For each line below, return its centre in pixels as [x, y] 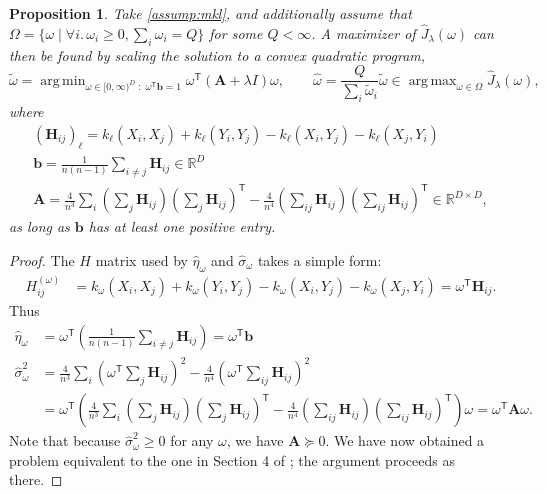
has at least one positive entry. [182, 226]
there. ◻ [36, 479]
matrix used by [141, 260]
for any [192, 440]
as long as [39, 226]
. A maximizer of [363, 32]
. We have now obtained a [405, 440]
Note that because [65, 440]
